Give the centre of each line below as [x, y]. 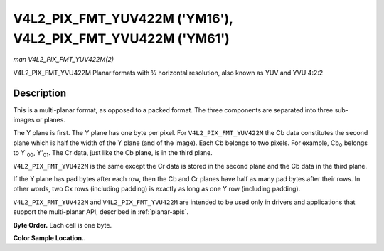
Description [40, 93]
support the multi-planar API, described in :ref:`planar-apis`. [101, 212]
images [24, 120]
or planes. [50, 120]
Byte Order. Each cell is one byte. [63, 225]
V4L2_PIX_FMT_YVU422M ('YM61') [122, 38]
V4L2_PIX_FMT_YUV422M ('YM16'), [123, 18]
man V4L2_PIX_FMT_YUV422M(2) [63, 60]
